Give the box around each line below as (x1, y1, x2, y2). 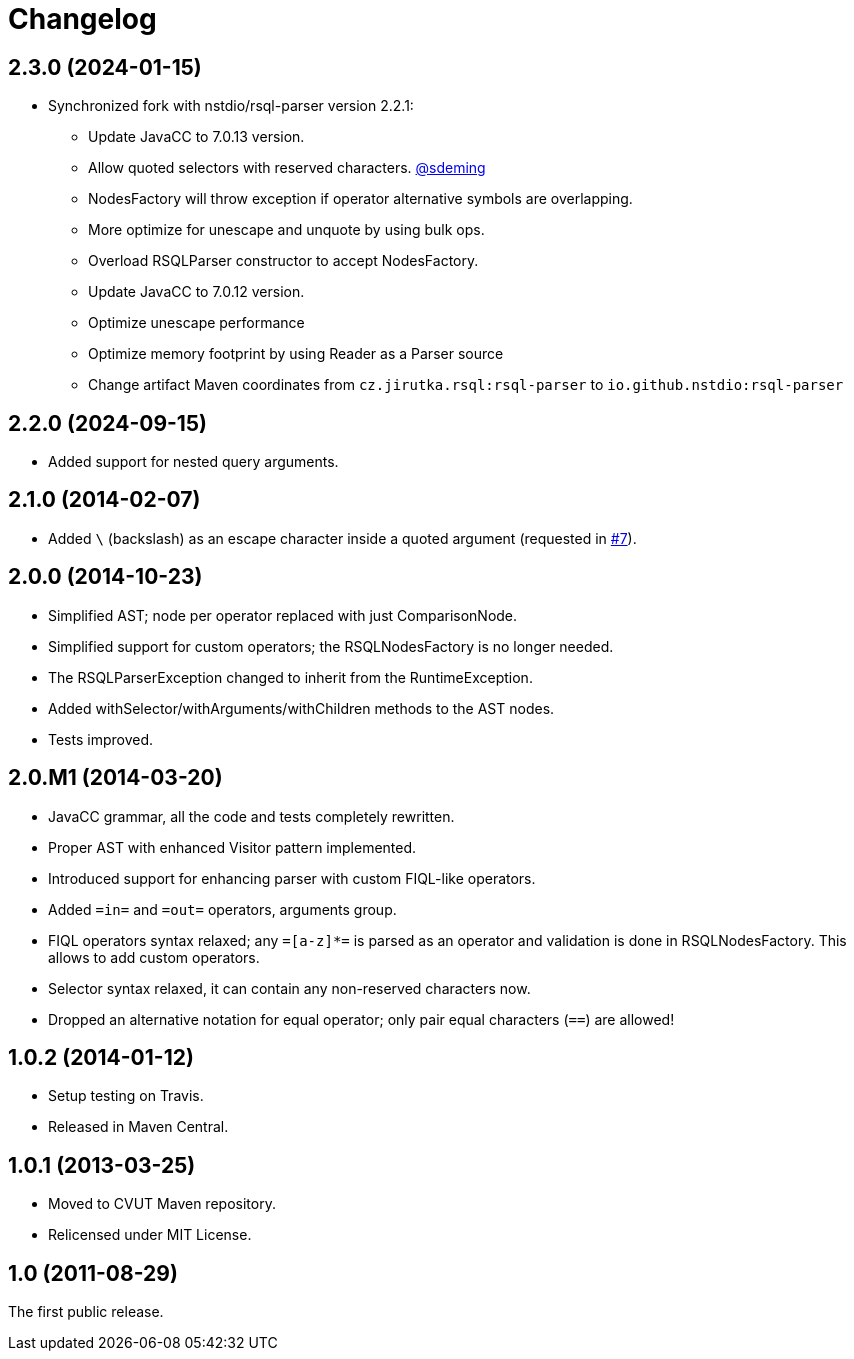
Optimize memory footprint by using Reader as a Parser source (88, 345, 504, 363)
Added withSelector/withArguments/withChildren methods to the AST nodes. (48, 699, 555, 717)
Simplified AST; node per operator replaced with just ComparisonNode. (48, 606, 518, 624)
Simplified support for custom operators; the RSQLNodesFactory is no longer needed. (48, 637, 614, 655)
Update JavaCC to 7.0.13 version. (88, 128, 305, 146)
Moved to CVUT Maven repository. (48, 1195, 276, 1213)
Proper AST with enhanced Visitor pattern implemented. (48, 838, 417, 856)
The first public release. (8, 1303, 164, 1321)
